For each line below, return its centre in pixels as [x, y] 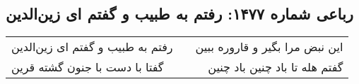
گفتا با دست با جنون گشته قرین [88, 67]
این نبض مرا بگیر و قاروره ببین [269, 47]
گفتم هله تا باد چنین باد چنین [276, 67]
